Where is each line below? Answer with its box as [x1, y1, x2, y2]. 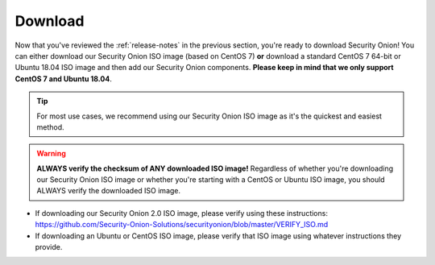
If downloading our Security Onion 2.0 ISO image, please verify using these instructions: [35, 208, 328, 217]
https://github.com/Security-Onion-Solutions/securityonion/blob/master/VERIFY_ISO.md [35, 220, 329, 230]
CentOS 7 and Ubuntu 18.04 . [14, 73, 112, 84]
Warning [36, 149, 66, 159]
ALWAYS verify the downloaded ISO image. [36, 186, 181, 196]
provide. [35, 242, 63, 252]
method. [36, 122, 64, 132]
